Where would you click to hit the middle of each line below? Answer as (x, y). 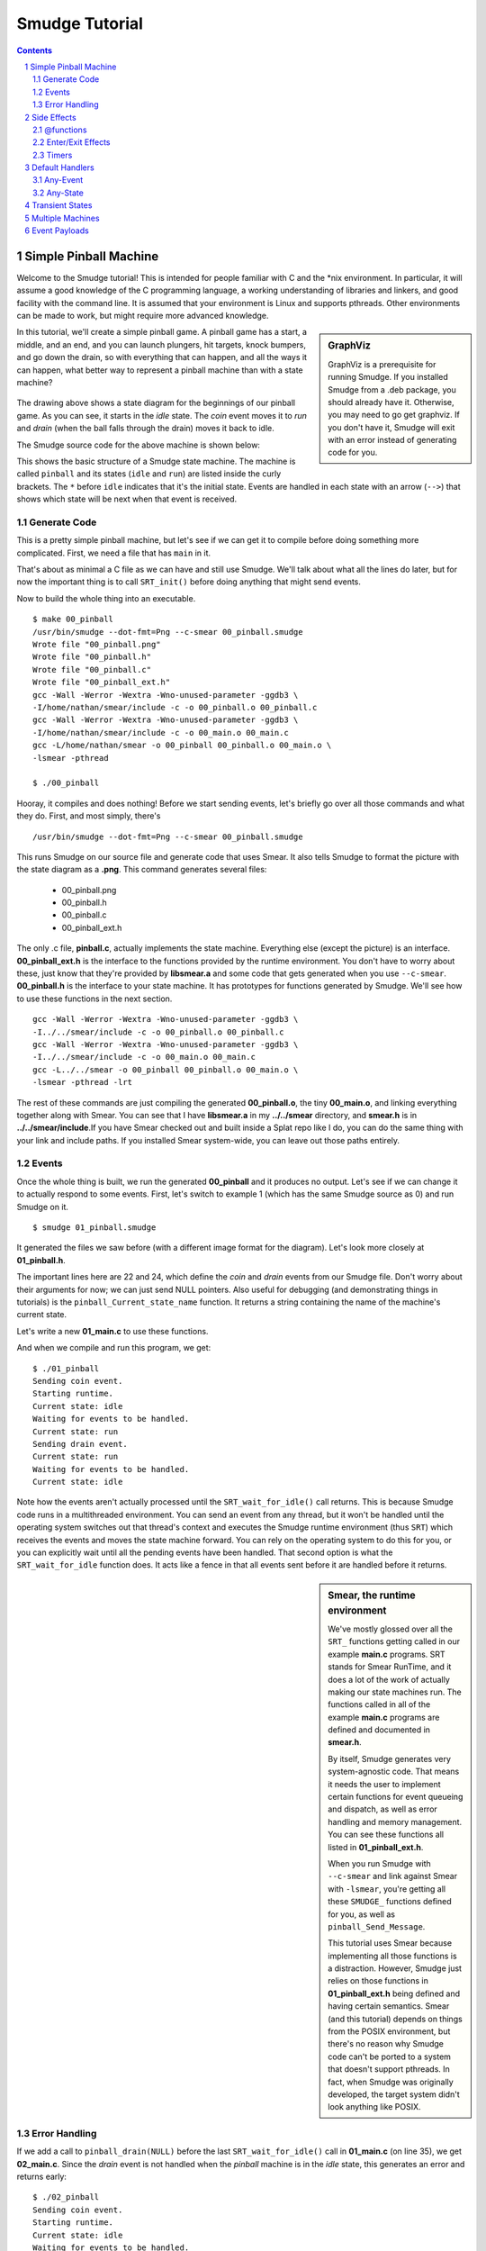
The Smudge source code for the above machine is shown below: (139, 445)
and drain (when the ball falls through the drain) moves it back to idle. (145, 429)
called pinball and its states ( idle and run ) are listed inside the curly (149, 474)
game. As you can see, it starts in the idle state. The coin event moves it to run (162, 415)
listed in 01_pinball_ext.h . (376, 1847)
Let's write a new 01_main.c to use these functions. (112, 1331)
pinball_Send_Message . (377, 1926)
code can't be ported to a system (390, 2057)
